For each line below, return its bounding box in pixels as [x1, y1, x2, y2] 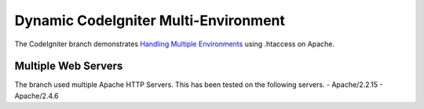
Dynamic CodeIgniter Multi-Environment [14, 12, 286, 29]
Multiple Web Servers [14, 60, 123, 73]
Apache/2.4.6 [14, 91, 59, 100]
